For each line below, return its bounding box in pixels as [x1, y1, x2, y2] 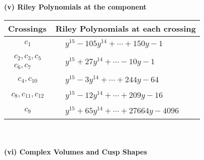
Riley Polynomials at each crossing [55, 22, 196, 34]
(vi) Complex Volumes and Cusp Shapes [4, 146, 147, 157]
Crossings [8, 22, 47, 34]
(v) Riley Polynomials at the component [4, 2, 147, 12]
